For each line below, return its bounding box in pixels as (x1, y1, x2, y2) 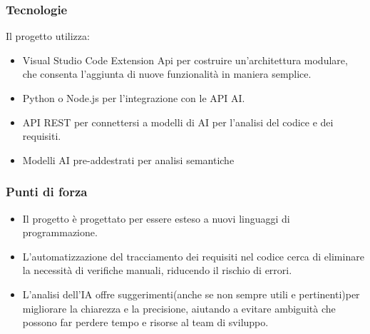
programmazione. (22, 225, 98, 240)
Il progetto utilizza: (6, 29, 90, 44)
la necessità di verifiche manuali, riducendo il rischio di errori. (22, 263, 292, 278)
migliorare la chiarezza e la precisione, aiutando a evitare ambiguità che (22, 300, 336, 315)
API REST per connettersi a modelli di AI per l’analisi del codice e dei (22, 114, 334, 129)
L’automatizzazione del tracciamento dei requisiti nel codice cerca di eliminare (22, 248, 364, 263)
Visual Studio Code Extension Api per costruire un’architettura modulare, (22, 52, 348, 67)
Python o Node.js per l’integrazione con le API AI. (22, 91, 245, 105)
